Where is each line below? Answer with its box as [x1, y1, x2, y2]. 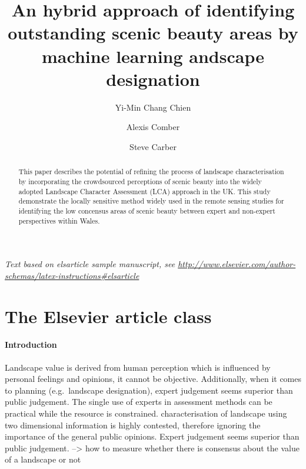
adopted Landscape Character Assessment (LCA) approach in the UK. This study [18, 186, 271, 196]
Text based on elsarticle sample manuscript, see [5, 258, 175, 270]
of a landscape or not [5, 453, 81, 465]
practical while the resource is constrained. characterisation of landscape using [5, 407, 287, 419]
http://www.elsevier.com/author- [178, 258, 296, 270]
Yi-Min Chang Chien [115, 101, 191, 113]
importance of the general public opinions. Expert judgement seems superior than [5, 430, 300, 443]
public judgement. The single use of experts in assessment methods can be [5, 395, 272, 408]
